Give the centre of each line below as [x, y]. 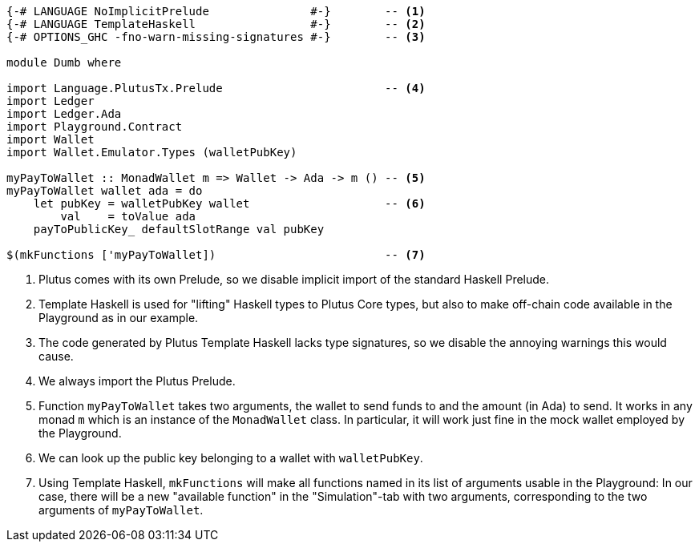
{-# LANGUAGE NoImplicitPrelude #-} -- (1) [216, 11]
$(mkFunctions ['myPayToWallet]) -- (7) [216, 255]
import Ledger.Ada [64, 114]
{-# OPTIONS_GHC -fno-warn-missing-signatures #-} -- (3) [216, 37]
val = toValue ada [128, 216]
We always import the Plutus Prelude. [137, 381]
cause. [56, 356]
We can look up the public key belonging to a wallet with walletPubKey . [231, 458]
